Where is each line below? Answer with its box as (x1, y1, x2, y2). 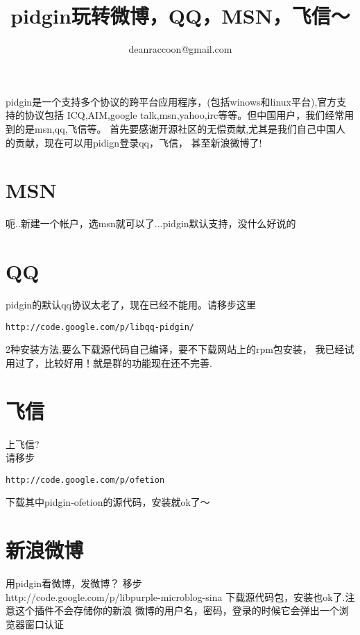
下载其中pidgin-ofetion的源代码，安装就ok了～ (6, 495, 210, 509)
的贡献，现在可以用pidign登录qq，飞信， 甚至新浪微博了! (6, 135, 262, 149)
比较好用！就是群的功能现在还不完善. (44, 355, 212, 370)
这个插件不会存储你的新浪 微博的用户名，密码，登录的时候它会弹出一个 (15, 603, 339, 618)
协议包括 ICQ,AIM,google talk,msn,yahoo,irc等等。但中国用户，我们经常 (24, 108, 345, 122)
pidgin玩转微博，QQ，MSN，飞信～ (10, 1, 350, 30)
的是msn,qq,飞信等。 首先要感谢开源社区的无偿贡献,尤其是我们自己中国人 (15, 121, 346, 135)
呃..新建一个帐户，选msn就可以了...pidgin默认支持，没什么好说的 (6, 216, 296, 231)
